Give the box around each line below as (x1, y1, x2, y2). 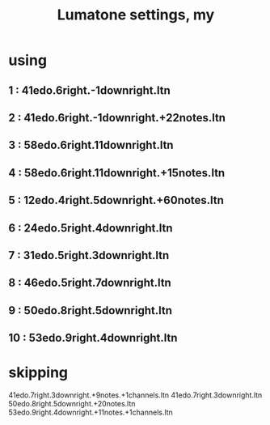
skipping (8, 363, 69, 382)
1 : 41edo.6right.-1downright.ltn (8, 83, 171, 97)
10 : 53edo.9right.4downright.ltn (8, 331, 178, 345)
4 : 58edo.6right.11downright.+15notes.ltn (8, 166, 226, 180)
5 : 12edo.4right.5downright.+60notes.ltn (8, 193, 225, 207)
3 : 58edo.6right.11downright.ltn (8, 138, 174, 152)
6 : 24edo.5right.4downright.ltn (8, 221, 173, 235)
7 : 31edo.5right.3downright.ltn (8, 249, 170, 262)
